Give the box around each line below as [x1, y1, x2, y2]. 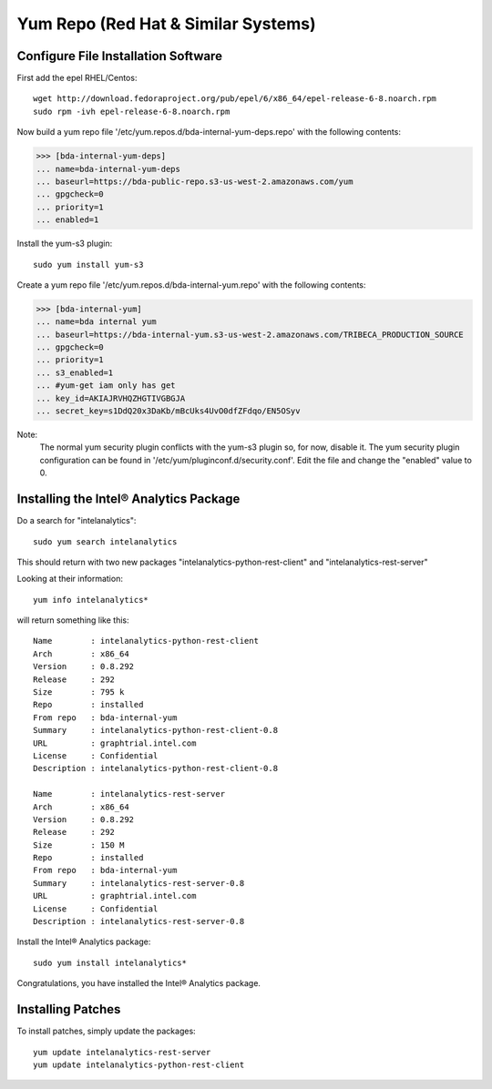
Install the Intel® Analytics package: [16, 936, 151, 947]
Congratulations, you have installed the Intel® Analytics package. [16, 978, 261, 989]
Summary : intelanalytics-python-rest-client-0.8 [33, 725, 278, 736]
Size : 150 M [33, 840, 125, 850]
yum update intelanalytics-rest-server [33, 1047, 211, 1057]
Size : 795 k [33, 687, 125, 697]
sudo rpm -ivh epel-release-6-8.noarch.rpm [33, 106, 231, 117]
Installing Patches [16, 1002, 121, 1017]
